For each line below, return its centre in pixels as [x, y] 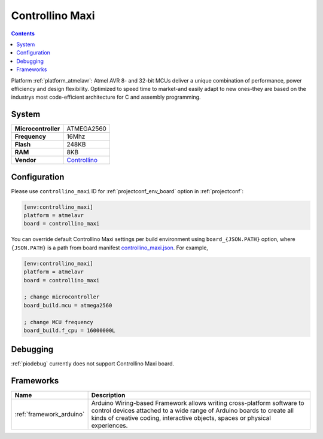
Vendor [25, 160]
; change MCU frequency [59, 322]
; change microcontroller [62, 297]
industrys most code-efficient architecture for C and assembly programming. [106, 97]
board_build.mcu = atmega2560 [68, 305]
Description [108, 395]
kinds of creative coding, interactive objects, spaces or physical [181, 418]
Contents [23, 33]
